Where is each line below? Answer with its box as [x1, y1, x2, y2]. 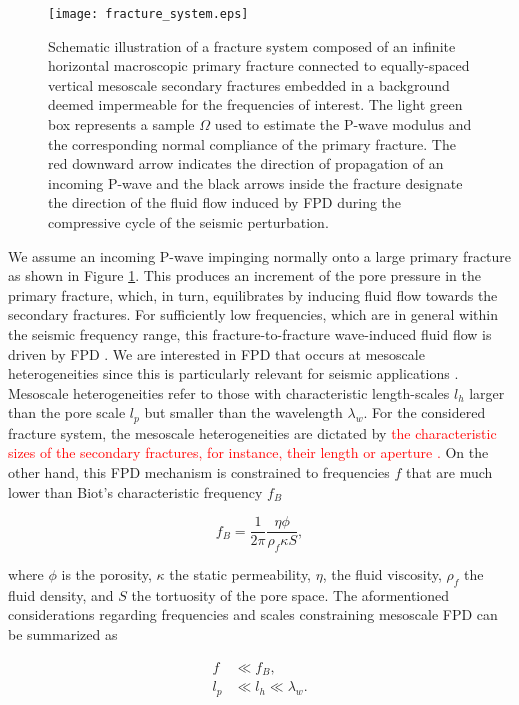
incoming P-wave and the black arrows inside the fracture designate [48, 172, 463, 193]
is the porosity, [61, 564, 152, 585]
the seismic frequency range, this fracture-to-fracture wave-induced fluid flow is [8, 323, 492, 344]
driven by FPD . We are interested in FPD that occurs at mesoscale [8, 343, 425, 364]
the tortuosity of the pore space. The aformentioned [131, 584, 450, 605]
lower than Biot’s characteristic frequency [8, 481, 263, 502]
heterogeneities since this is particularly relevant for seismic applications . [8, 363, 459, 384]
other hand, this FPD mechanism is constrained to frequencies [8, 461, 390, 482]
